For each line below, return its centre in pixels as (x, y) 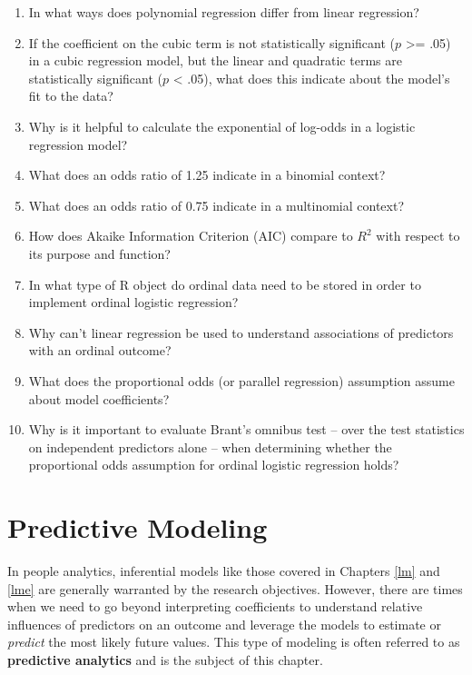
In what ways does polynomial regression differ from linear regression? (224, 12)
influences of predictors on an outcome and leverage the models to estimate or (224, 624)
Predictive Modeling (138, 527)
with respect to (418, 236)
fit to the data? (71, 96)
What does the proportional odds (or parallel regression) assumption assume (241, 380)
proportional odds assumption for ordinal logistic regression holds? (214, 465)
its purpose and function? (99, 253)
